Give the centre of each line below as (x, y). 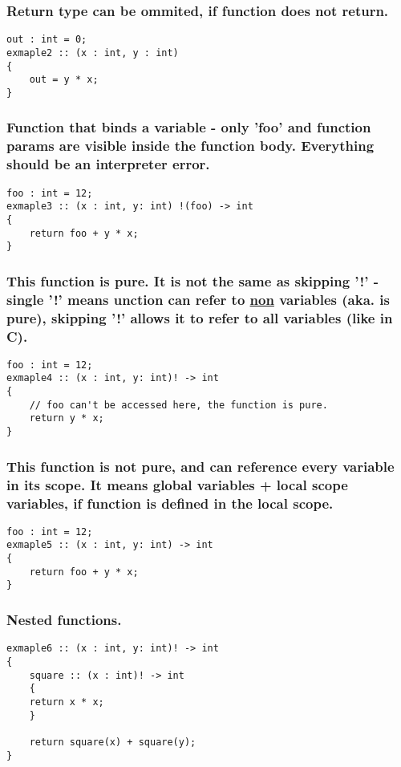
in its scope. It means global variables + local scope (177, 484)
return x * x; (67, 702)
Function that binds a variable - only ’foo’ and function (189, 127)
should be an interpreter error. (108, 164)
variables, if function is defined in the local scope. (170, 503)
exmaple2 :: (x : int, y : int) (93, 53)
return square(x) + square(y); (113, 742)
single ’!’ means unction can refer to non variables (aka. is (198, 299)
